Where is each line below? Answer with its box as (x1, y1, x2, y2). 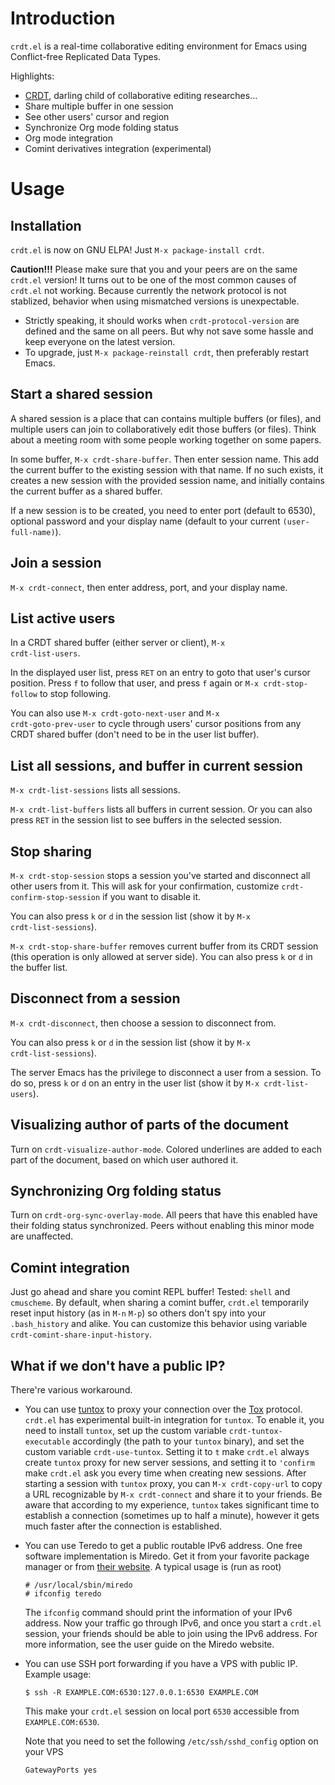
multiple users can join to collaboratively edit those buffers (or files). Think (10, 423, 317, 435)
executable (24, 1437, 71, 1447)
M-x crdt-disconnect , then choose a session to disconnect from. (10, 1017, 277, 1029)
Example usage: (24, 1668, 92, 1681)
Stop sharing (10, 843, 93, 860)
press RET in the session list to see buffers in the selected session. (10, 814, 283, 826)
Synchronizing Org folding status (10, 1183, 222, 1200)
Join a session (10, 555, 102, 572)
